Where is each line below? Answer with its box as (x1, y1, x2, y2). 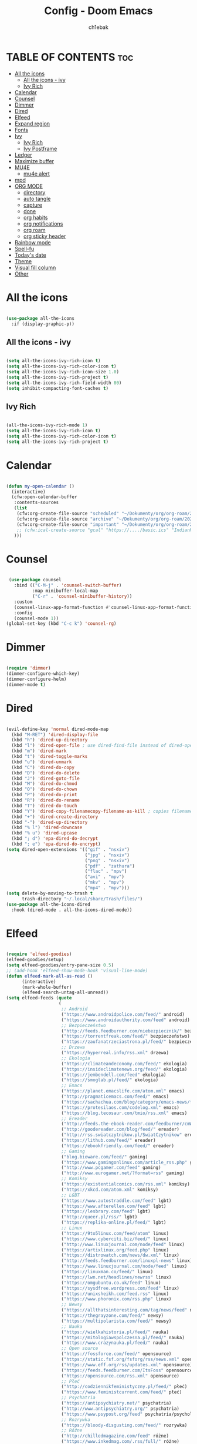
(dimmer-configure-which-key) (6, 671, 80, 677)
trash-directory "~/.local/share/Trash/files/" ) (21, 896, 143, 902)
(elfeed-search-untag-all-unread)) (21, 989, 109, 996)
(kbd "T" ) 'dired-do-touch (11, 803, 77, 809)
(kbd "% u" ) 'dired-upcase (11, 830, 77, 836)
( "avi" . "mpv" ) (84, 874, 125, 880)
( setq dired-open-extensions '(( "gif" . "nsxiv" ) (6, 846, 130, 852)
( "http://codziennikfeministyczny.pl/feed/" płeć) (61, 1384, 188, 1390)
